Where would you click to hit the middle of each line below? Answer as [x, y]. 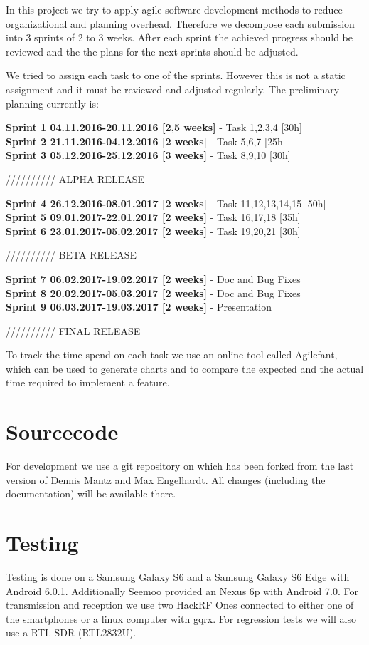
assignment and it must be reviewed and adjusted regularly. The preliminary [173, 89]
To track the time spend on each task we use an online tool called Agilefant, [172, 355]
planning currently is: [52, 103]
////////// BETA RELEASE [71, 255]
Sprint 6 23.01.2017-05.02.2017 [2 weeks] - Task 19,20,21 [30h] [153, 231]
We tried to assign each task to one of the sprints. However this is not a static [176, 75]
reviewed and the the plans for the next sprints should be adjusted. [152, 51]
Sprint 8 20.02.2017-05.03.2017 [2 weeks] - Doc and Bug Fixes [153, 293]
